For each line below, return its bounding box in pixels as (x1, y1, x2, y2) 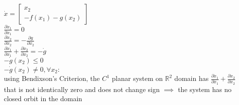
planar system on (112, 73, 163, 83)
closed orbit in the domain (4, 93, 83, 104)
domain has (174, 73, 209, 83)
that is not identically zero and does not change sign (4, 84, 160, 94)
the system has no (178, 84, 232, 94)
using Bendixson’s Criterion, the (4, 73, 100, 83)
